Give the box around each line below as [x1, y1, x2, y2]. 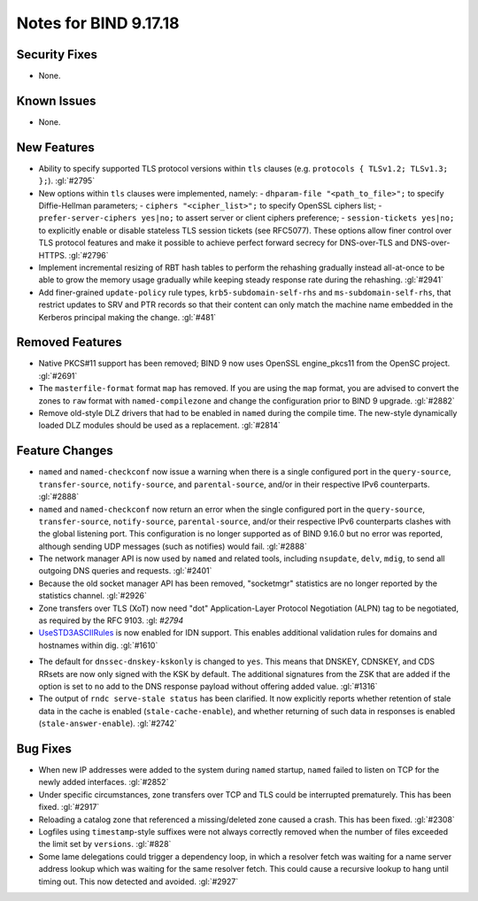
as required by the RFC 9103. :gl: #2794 [38, 615, 184, 626]
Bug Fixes [16, 741, 73, 756]
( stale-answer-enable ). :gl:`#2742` [38, 718, 177, 729]
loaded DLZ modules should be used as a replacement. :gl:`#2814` [38, 420, 281, 431]
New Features [16, 140, 95, 155]
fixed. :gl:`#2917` [38, 802, 100, 812]
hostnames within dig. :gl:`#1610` [38, 640, 158, 651]
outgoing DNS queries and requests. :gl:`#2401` [38, 566, 212, 576]
